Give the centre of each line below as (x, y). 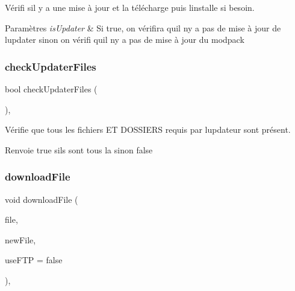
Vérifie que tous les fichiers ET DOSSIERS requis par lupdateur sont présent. (148, 130)
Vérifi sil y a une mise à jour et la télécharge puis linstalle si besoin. (130, 7)
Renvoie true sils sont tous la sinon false (79, 149)
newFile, (20, 239)
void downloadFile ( (42, 199)
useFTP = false (34, 260)
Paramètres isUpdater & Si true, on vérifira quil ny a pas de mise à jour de (143, 27)
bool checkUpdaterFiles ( (51, 89)
